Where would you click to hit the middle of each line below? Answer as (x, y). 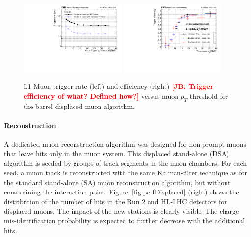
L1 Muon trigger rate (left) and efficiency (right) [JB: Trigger (119, 86)
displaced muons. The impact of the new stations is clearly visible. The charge (122, 211)
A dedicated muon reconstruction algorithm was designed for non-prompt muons (125, 144)
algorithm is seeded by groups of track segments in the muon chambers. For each (125, 163)
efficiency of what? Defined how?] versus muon (101, 96)
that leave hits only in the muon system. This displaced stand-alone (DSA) (117, 153)
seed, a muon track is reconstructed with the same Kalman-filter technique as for (125, 172)
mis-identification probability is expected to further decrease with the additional (125, 220)
